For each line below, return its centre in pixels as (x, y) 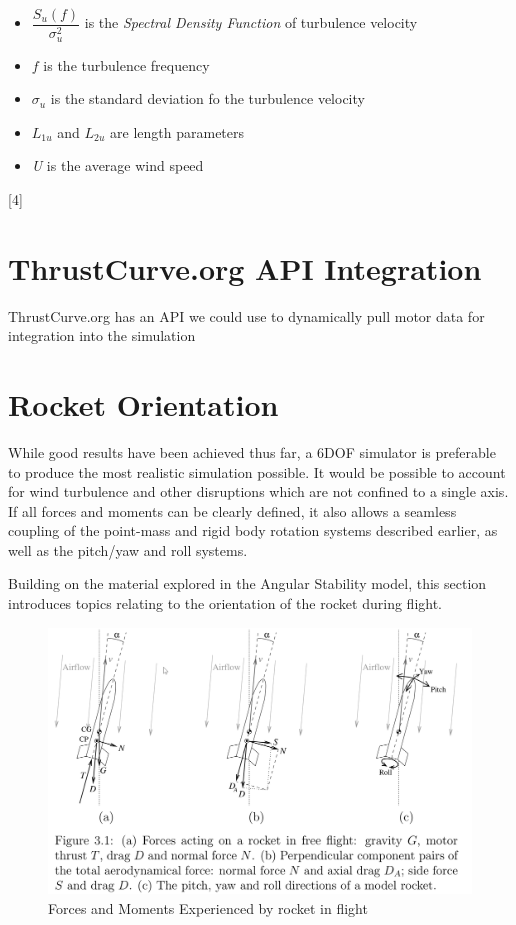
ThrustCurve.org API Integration (245, 267)
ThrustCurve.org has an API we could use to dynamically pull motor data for (246, 315)
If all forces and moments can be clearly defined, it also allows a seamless (232, 510)
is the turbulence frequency (126, 64)
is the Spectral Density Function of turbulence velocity (251, 22)
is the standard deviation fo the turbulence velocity (207, 98)
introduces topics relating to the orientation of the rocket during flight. (225, 603)
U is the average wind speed (117, 165)
